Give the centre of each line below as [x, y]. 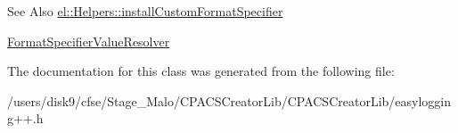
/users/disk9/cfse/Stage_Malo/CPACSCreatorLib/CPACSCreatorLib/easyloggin [229, 100]
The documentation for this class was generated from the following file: [201, 71]
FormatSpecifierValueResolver [89, 41]
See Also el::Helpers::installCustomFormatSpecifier [145, 11]
